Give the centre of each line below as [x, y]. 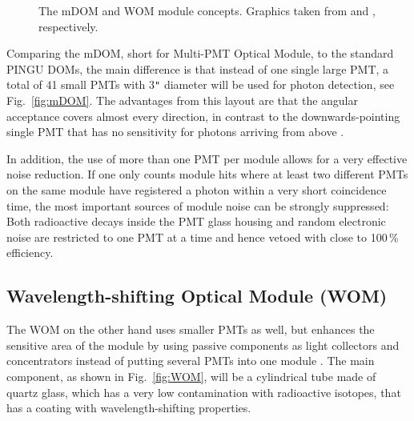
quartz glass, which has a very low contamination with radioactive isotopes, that [204, 392]
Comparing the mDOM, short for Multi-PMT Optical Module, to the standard [200, 53]
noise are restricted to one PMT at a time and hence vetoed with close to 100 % [203, 237]
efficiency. [30, 253]
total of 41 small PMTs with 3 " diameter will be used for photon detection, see [201, 84]
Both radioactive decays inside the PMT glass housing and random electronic [196, 221]
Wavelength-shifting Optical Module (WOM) [197, 296]
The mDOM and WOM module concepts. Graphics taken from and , [207, 10]
